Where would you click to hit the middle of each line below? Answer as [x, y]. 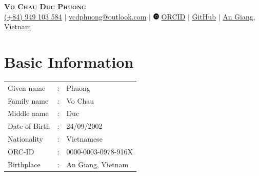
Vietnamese [84, 139]
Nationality [25, 139]
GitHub [204, 16]
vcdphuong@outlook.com [108, 16]
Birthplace [24, 164]
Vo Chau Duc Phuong [45, 6]
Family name [28, 100]
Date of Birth [29, 126]
